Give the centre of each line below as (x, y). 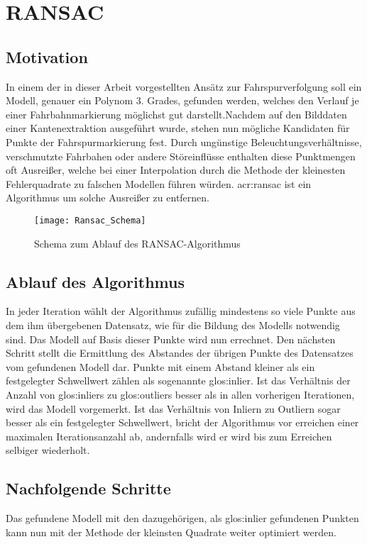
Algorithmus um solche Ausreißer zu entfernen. (108, 198)
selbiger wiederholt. (48, 450)
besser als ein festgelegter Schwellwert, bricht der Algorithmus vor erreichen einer (182, 422)
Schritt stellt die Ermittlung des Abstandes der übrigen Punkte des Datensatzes (180, 353)
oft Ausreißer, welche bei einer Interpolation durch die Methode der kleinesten (176, 170)
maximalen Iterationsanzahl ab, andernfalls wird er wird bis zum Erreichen (169, 436)
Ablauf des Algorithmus (95, 281)
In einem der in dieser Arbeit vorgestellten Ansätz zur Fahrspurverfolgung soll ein (184, 86)
